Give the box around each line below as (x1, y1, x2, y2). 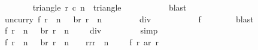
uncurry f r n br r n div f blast (4, 12, 254, 25)
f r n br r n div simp (4, 24, 158, 36)
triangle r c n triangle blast (32, 1, 187, 13)
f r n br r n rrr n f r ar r (4, 35, 159, 48)
